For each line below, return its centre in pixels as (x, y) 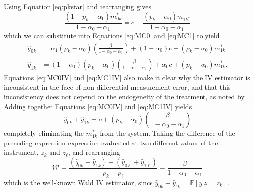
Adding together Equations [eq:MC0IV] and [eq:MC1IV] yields (98, 106)
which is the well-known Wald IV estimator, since (78, 182)
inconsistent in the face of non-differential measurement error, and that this (117, 87)
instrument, (21, 152)
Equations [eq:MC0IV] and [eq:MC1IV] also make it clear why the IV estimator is (127, 77)
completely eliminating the (44, 133)
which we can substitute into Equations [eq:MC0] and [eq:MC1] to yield (112, 36)
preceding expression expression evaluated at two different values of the (111, 142)
